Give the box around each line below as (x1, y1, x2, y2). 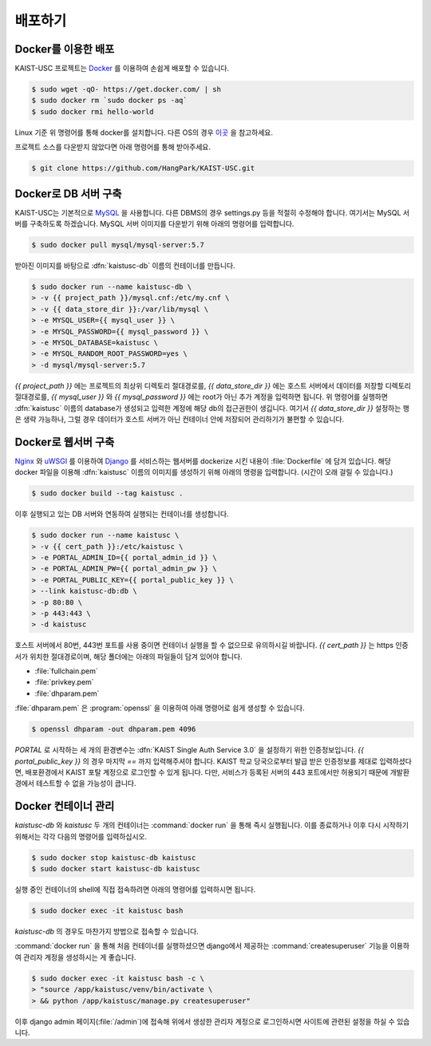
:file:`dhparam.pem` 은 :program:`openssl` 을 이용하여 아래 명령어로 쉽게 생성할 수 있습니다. (14, 703, 305, 713)
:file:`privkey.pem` (34, 677, 95, 687)
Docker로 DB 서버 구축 (14, 187, 122, 200)
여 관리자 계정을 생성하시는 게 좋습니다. (14, 952, 136, 961)
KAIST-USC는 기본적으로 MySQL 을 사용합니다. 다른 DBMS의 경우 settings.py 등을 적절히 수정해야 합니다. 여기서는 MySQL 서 (14, 207, 410, 217)
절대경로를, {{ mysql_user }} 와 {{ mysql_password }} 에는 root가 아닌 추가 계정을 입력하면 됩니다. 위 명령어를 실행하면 (14, 392, 389, 402)
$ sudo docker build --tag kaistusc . (31, 489, 184, 498)
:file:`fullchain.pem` (34, 666, 99, 676)
